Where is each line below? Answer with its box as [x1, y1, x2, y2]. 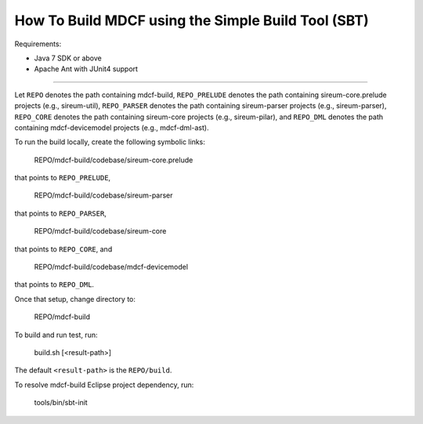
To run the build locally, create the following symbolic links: [14, 137, 205, 147]
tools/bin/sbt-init [34, 398, 88, 408]
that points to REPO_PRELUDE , [14, 173, 111, 183]
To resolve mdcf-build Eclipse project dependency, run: [14, 380, 194, 390]
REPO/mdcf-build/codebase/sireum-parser [34, 190, 173, 200]
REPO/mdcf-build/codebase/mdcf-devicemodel [34, 263, 188, 272]
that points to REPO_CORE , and [14, 244, 113, 254]
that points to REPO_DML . [14, 280, 94, 289]
